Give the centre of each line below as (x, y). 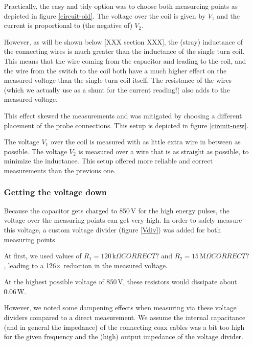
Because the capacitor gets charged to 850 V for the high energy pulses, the (117, 210)
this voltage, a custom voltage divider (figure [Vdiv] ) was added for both (113, 229)
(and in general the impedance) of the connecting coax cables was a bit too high (124, 327)
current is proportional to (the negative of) (68, 25)
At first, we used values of (43, 256)
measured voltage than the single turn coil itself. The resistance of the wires (118, 80)
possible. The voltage (35, 151)
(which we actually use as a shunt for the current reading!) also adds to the (117, 89)
